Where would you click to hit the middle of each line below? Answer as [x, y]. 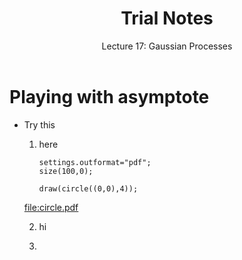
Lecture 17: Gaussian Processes [167, 46]
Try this [39, 124]
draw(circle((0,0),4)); [88, 188]
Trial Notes [167, 18]
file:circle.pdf [51, 207]
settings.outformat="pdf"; [95, 162]
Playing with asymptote [109, 96]
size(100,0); [66, 171]
